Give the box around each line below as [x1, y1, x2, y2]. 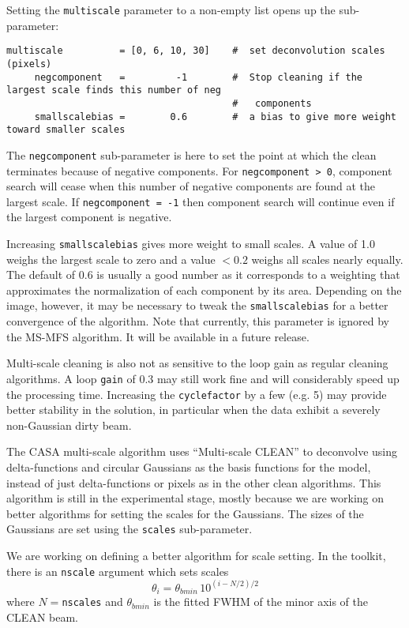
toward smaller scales [6, 124, 126, 136]
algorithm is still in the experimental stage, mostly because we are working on [6, 490, 385, 506]
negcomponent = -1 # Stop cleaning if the [34, 71, 363, 83]
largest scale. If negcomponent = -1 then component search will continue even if [6, 193, 395, 209]
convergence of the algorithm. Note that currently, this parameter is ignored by [6, 313, 389, 329]
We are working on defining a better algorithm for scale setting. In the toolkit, [6, 547, 386, 563]
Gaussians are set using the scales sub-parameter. [6, 521, 253, 537]
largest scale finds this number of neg [6, 85, 222, 96]
